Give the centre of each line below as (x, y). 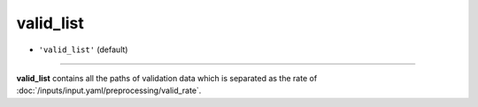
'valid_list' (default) (83, 50)
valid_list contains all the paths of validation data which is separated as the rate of (167, 78)
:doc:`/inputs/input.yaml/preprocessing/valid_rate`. (109, 91)
